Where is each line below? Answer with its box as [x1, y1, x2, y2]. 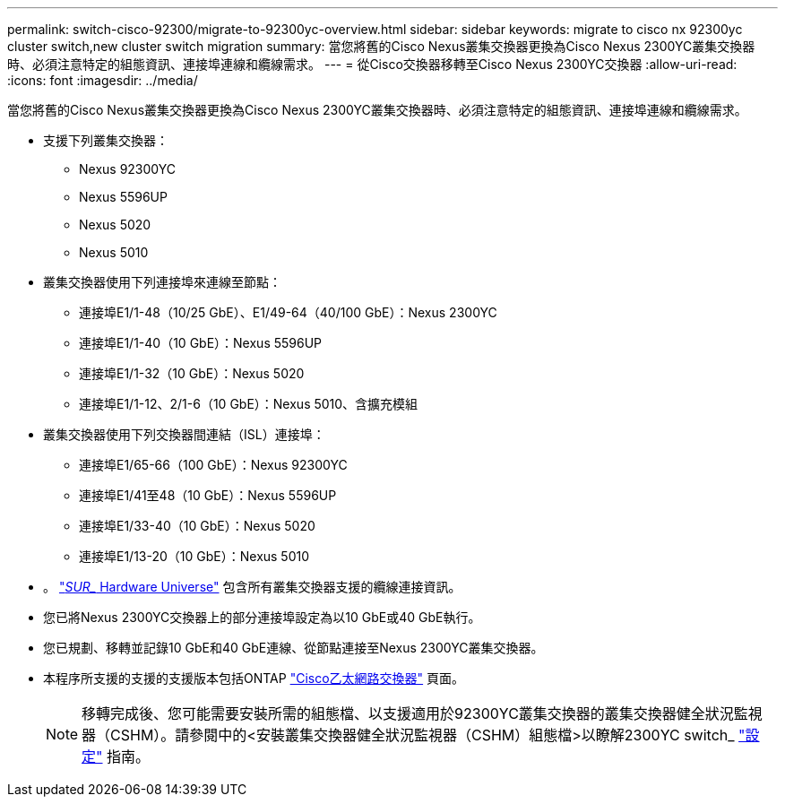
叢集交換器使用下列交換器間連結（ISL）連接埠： [43, 427, 325, 442]
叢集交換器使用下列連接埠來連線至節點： [43, 274, 281, 290]
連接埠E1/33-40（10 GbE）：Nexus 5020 [79, 518, 315, 533]
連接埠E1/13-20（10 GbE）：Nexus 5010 [79, 549, 310, 564]
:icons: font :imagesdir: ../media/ [7, 73, 198, 88]
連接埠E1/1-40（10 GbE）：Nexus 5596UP [79, 335, 323, 350]
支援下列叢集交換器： [43, 133, 168, 148]
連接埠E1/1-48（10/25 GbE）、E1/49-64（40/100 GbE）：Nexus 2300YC [79, 305, 497, 320]
